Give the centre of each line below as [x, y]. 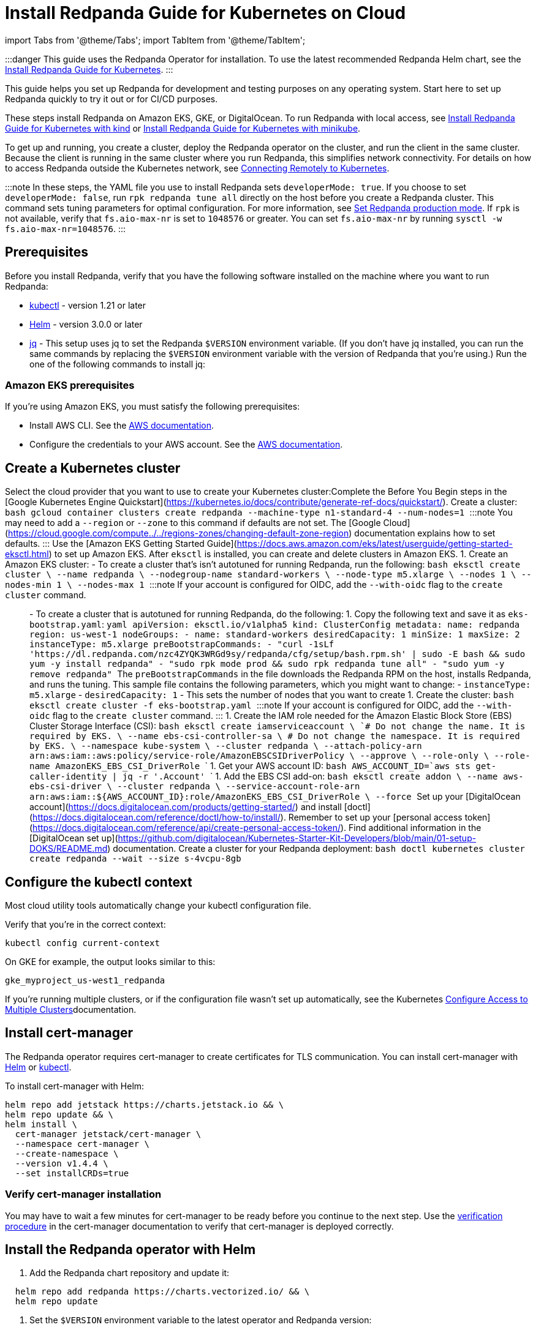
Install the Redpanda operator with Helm [130, 1250]
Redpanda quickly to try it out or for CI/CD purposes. [111, 99]
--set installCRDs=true [72, 1173]
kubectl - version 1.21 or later [88, 305]
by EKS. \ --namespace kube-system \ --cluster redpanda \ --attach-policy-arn [226, 746]
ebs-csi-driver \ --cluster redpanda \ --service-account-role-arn [195, 787]
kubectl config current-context [82, 943]
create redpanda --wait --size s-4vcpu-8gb [135, 859]
